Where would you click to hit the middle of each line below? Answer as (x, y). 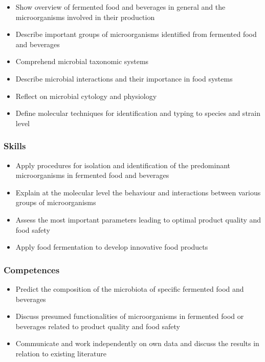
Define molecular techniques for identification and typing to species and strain (138, 113)
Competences (32, 269)
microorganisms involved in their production (85, 17)
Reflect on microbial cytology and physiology (86, 96)
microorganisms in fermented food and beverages (92, 175)
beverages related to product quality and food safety (98, 326)
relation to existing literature (61, 353)
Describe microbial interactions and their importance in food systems (124, 78)
